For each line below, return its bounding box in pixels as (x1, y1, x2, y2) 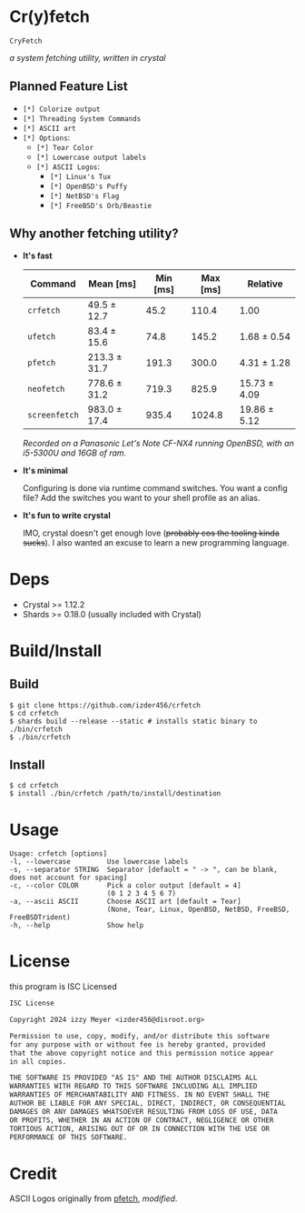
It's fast (22, 250, 53, 261)
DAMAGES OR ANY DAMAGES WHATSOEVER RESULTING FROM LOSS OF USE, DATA (9, 1107, 279, 1116)
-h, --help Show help (9, 921, 144, 930)
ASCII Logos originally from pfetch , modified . (9, 1193, 178, 1204)
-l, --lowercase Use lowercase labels (9, 857, 189, 867)
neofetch (26, 384, 65, 394)
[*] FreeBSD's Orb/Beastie (49, 201, 152, 210)
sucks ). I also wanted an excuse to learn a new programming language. (22, 536, 290, 547)
